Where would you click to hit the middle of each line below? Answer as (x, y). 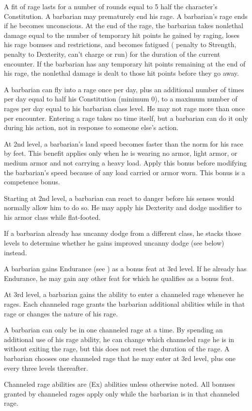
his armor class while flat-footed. (52, 217)
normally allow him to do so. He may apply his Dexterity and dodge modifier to (123, 207)
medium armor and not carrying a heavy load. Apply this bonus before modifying (125, 162)
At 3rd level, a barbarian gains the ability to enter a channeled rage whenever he (124, 294)
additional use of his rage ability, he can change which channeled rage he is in (119, 339)
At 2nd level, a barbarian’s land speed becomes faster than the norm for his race (124, 143)
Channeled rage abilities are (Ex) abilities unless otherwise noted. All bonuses (119, 384)
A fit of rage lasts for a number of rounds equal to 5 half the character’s (111, 6)
